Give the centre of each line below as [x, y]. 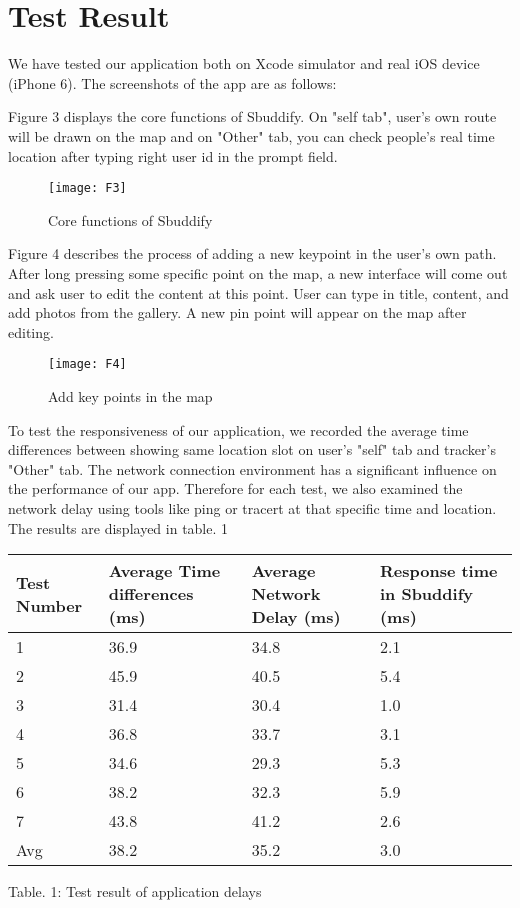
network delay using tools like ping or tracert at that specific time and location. [252, 507]
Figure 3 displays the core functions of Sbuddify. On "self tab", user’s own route [252, 116]
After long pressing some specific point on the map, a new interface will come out [258, 272]
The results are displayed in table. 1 [118, 527]
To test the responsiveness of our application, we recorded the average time [238, 429]
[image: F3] [87, 188]
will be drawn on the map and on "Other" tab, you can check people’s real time [251, 135]
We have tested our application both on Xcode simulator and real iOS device [244, 63]
